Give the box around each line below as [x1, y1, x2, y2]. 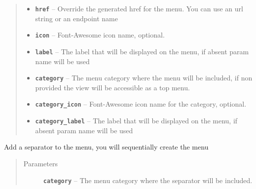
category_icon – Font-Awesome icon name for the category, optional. [35, 99, 247, 109]
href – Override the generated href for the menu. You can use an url [35, 3, 243, 13]
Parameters [23, 158, 58, 168]
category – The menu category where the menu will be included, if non [35, 73, 253, 83]
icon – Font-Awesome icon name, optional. [35, 30, 165, 40]
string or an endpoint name [35, 13, 118, 23]
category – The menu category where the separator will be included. [43, 175, 253, 185]
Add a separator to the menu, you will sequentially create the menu [4, 142, 209, 152]
